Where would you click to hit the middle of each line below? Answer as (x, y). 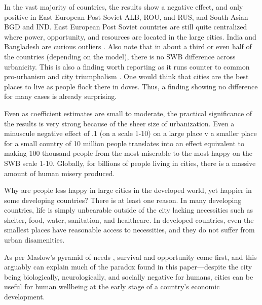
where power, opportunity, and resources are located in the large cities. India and (130, 36)
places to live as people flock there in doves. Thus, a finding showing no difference (131, 86)
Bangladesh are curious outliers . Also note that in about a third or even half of (128, 46)
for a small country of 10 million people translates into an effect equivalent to (124, 143)
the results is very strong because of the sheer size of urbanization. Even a (119, 123)
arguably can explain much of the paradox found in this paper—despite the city (128, 267)
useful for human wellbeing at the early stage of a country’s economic (112, 286)
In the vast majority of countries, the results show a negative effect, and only (124, 7)
